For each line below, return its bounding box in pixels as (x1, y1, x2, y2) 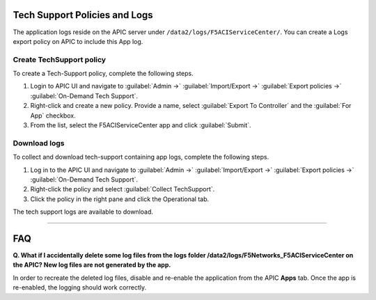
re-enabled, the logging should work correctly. (13, 283, 147, 292)
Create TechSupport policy (13, 54, 107, 64)
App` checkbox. (30, 111, 76, 120)
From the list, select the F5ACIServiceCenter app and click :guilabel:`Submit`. (30, 121, 251, 129)
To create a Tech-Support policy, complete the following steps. (13, 70, 194, 78)
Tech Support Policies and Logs (13, 9, 153, 21)
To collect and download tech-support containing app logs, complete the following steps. (13, 153, 269, 161)
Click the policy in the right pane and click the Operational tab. (30, 195, 210, 203)
